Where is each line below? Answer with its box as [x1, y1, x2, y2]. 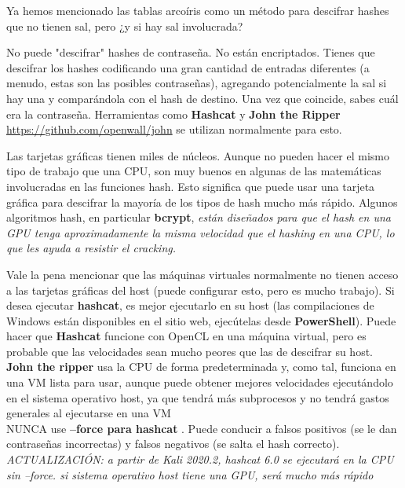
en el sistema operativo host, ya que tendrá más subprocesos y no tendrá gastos [6, 389, 389, 405]
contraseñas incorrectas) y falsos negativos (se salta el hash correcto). [6, 435, 340, 452]
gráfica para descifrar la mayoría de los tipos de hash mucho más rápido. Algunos [6, 193, 398, 210]
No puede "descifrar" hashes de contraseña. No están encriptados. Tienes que [6, 44, 375, 61]
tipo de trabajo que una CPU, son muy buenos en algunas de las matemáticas [6, 163, 381, 179]
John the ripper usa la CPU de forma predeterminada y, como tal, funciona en [6, 358, 396, 375]
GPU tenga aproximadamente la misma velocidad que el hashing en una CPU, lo [6, 224, 395, 240]
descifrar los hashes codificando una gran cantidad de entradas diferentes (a [6, 59, 370, 75]
